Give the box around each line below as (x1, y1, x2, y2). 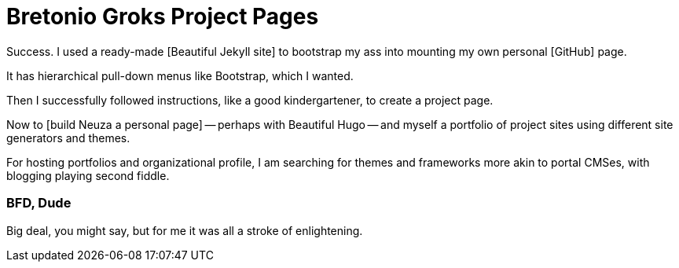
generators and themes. (6, 130, 130, 145)
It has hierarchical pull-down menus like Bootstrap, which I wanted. (6, 68, 354, 83)
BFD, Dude (6, 195, 72, 211)
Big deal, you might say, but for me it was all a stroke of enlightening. (6, 223, 363, 237)
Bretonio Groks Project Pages (6, 3, 319, 30)
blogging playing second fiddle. (6, 168, 170, 182)
